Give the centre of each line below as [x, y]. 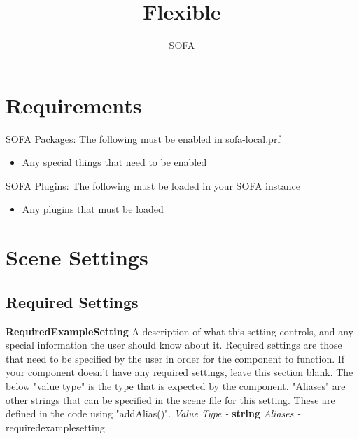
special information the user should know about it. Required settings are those [174, 345]
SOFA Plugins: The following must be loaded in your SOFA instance [153, 185]
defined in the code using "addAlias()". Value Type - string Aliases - [153, 413]
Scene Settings [77, 257]
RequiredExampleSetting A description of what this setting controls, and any [179, 331]
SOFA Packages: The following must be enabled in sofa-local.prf [143, 138]
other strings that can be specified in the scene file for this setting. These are [170, 399]
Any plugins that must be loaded [93, 209]
